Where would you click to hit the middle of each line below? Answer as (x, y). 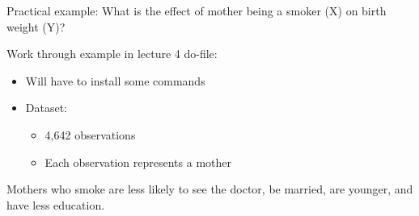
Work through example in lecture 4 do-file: (112, 54)
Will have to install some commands (115, 80)
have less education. (56, 204)
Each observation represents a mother (138, 162)
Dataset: (47, 108)
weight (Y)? (36, 26)
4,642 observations (90, 134)
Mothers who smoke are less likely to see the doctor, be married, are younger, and (210, 189)
